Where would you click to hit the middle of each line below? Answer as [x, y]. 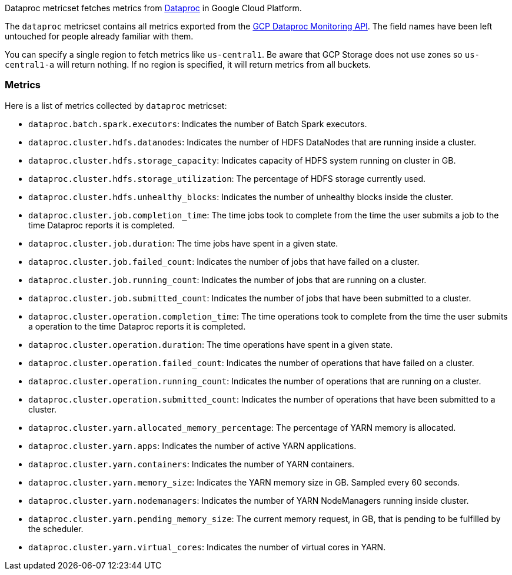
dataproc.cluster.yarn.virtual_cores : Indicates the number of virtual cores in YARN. [207, 547]
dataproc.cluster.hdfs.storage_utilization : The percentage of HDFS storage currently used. [227, 178]
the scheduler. [56, 529]
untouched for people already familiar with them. [99, 36]
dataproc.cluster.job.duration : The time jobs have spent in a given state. [183, 243]
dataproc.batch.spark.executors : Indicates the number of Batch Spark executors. [198, 124]
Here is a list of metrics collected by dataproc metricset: [116, 105]
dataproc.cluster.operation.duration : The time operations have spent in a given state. [211, 344]
